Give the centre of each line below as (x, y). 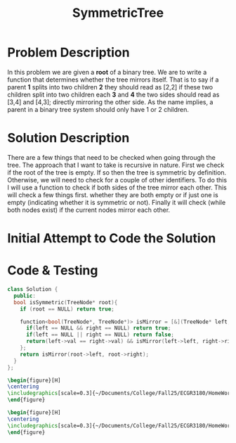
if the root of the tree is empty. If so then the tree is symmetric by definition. (117, 172)
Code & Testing (53, 271)
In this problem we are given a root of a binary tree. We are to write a (107, 72)
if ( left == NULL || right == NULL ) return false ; (100, 335)
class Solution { (33, 289)
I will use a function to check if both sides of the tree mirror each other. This (117, 187)
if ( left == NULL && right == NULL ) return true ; (98, 328)
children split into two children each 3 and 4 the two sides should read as (113, 94)
